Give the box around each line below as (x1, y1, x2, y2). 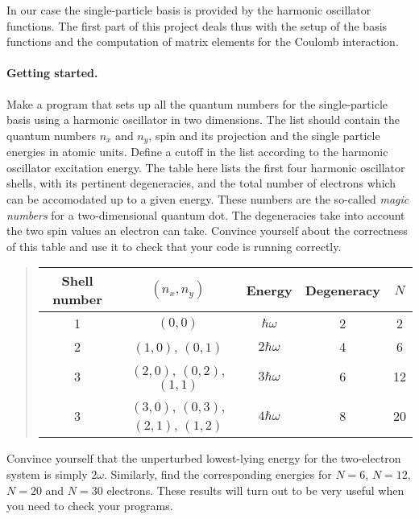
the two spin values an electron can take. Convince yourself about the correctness (6, 222, 408, 239)
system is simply (6, 465, 88, 482)
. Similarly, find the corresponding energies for (104, 465, 332, 482)
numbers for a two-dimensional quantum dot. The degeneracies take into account (6, 206, 405, 223)
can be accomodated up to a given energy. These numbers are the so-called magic (6, 191, 409, 207)
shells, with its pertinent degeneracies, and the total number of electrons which (6, 175, 396, 192)
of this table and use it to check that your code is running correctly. (6, 237, 342, 254)
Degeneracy (305, 280, 380, 299)
